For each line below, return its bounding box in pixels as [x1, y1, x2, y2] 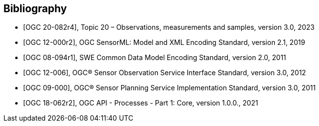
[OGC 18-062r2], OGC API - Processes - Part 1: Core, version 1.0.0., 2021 [23, 99, 258, 107]
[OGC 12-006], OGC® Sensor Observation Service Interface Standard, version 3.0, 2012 [23, 68, 306, 77]
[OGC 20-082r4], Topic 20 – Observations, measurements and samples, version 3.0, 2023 [23, 23, 315, 32]
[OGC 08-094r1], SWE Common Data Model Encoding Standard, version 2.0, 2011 [23, 53, 286, 62]
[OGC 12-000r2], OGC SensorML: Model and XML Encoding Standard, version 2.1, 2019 [23, 38, 305, 47]
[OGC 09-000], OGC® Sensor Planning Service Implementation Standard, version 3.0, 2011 [23, 84, 316, 92]
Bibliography [3, 2, 67, 15]
